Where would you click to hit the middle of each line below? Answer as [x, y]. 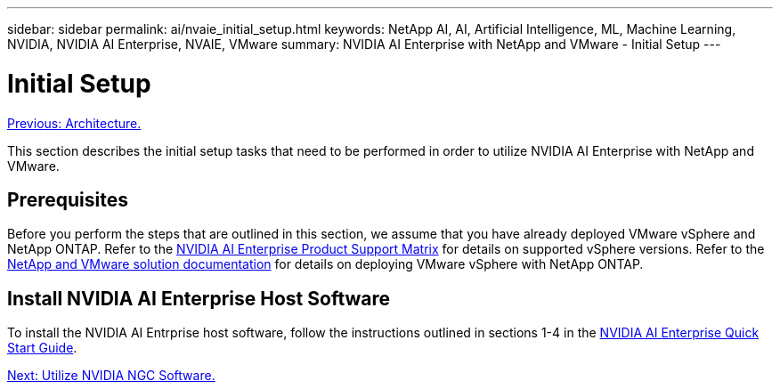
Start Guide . [42, 348]
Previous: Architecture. [74, 123]
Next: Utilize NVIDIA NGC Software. [111, 376]
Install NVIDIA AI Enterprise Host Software [199, 298]
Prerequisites [68, 199]
